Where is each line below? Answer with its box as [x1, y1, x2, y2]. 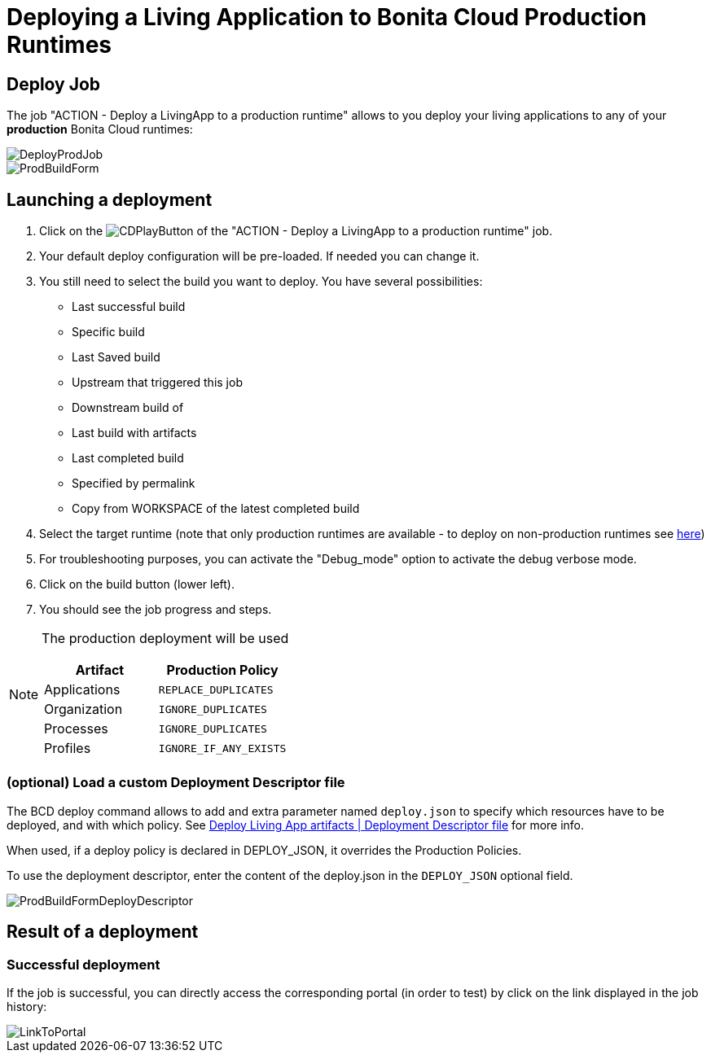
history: [7, 999, 47, 1013]
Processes [44, 720, 108, 737]
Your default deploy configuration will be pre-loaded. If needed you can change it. [39, 249, 480, 264]
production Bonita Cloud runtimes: [7, 122, 193, 137]
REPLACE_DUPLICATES [158, 683, 274, 696]
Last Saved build [72, 350, 160, 365]
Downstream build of [72, 400, 184, 415]
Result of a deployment [7, 921, 199, 943]
